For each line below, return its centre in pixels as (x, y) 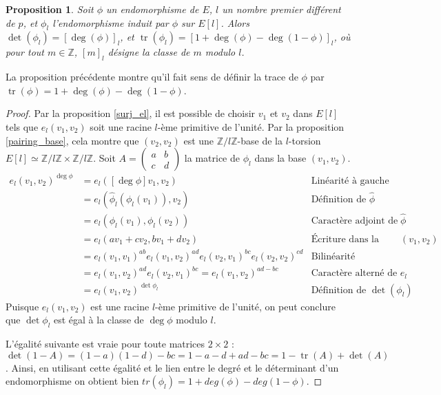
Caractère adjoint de (355, 221)
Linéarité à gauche (350, 181)
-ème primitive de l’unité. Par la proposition (251, 126)
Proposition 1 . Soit (50, 9)
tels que (22, 126)
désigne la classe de (149, 52)
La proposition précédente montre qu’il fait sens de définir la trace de (152, 77)
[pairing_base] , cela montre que (72, 140)
